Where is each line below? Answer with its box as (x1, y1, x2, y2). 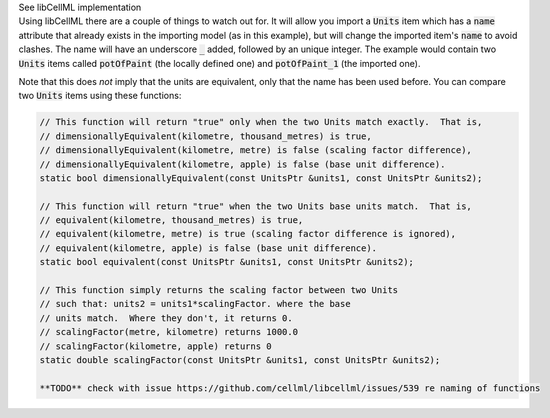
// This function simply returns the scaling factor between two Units (39, 285, 399, 296)
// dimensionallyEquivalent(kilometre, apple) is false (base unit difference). (39, 158, 446, 170)
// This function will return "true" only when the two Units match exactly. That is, (39, 116, 483, 128)
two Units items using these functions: (18, 90, 182, 102)
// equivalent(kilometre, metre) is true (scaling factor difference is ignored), (39, 228, 457, 240)
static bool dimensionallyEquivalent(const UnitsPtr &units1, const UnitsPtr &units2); (39, 172, 483, 184)
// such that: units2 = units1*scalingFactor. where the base (39, 298, 351, 310)
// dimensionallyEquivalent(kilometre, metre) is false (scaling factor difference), (39, 145, 472, 156)
